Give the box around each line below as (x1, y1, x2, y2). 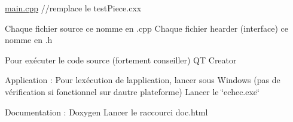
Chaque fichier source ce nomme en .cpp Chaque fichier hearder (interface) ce (5, 22, 288, 34)
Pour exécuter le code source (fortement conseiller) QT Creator (5, 53, 237, 66)
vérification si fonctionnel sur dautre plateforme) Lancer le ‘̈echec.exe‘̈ (5, 85, 260, 97)
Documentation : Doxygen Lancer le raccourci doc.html (5, 105, 208, 118)
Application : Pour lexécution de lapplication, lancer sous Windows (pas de (5, 74, 280, 86)
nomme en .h (5, 33, 53, 46)
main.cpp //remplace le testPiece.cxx (5, 2, 142, 14)
